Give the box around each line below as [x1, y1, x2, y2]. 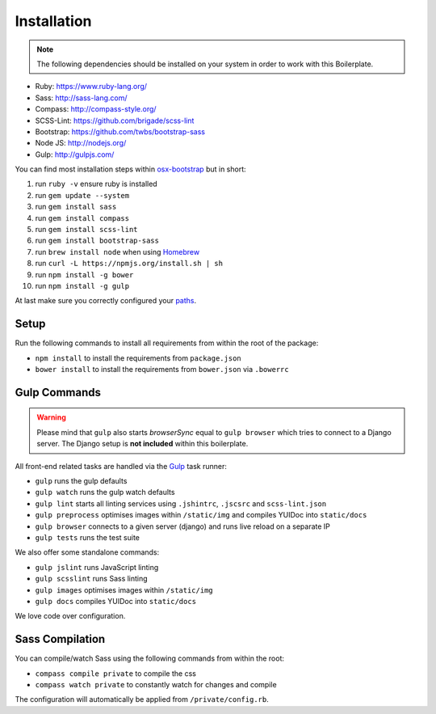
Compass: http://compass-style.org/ [35, 104, 157, 114]
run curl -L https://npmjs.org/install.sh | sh [35, 259, 224, 268]
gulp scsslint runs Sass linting [35, 574, 149, 584]
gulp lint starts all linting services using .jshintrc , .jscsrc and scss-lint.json [35, 498, 327, 509]
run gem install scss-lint [35, 225, 138, 234]
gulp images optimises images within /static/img [35, 585, 213, 594]
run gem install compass [35, 213, 129, 222]
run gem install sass [35, 202, 117, 212]
